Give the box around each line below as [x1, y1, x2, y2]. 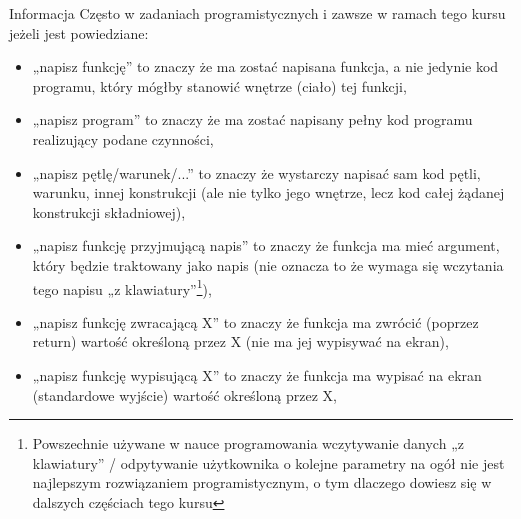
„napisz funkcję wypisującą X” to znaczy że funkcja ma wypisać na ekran [32, 364, 482, 385]
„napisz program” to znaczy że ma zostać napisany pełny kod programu [32, 109, 473, 130]
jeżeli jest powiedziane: [9, 22, 149, 43]
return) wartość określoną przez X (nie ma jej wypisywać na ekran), [32, 331, 449, 352]
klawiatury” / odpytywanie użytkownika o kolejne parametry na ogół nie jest [32, 452, 505, 473]
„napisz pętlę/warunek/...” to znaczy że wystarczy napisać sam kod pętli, [32, 162, 481, 183]
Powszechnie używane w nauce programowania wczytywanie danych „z [32, 433, 464, 454]
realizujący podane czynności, [32, 128, 214, 149]
